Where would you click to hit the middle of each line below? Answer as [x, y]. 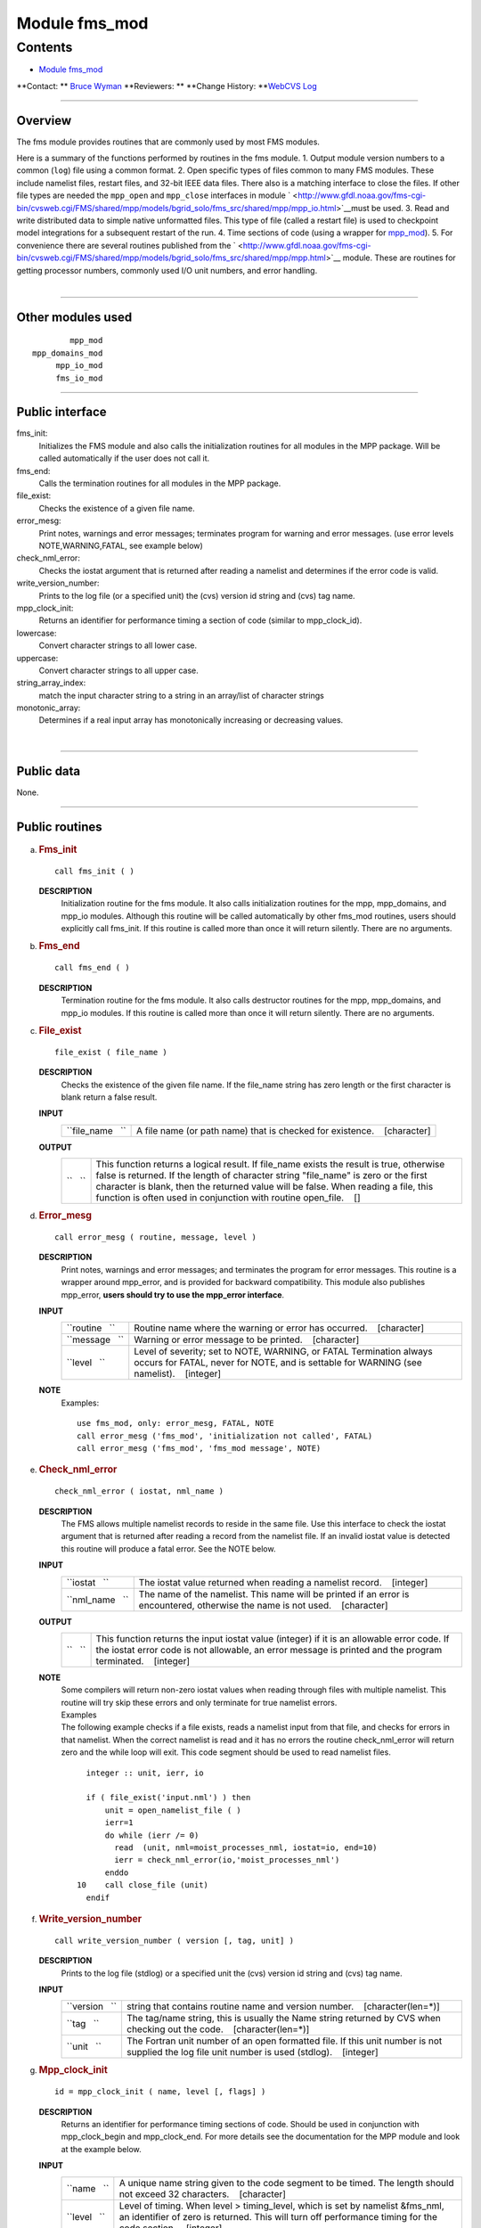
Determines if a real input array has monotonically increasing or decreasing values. [191, 720]
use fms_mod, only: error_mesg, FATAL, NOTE [176, 1423]
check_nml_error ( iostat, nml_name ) [139, 1491]
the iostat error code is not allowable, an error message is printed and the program [269, 1650]
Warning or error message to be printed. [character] [247, 1339]
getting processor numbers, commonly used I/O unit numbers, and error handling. [167, 270]
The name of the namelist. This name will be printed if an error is [274, 1593]
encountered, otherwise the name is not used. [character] [263, 1605]
